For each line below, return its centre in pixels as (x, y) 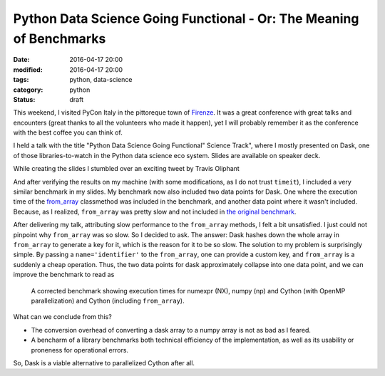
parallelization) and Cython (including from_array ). (108, 301)
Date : (21, 60)
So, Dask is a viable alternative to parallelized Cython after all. (104, 362)
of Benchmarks (60, 38)
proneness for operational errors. (79, 350)
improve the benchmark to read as (64, 275)
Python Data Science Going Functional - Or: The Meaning (186, 19)
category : (28, 90)
